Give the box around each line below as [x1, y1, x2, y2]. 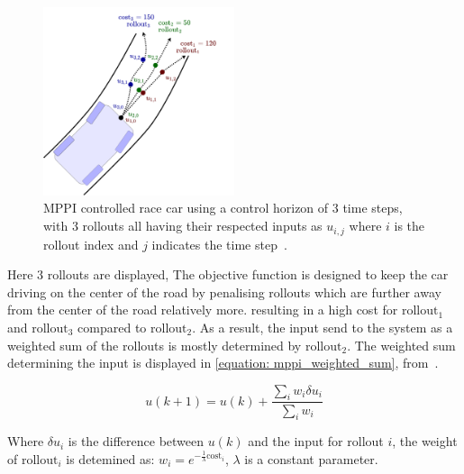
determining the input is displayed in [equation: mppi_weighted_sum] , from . [7, 353, 439, 372]
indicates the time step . [151, 234, 287, 253]
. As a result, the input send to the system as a [192, 317, 453, 336]
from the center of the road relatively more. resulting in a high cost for [7, 300, 398, 319]
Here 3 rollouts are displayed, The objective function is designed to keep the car [7, 265, 449, 284]
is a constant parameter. [244, 449, 378, 468]
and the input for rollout [248, 432, 384, 451]
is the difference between [68, 432, 205, 451]
